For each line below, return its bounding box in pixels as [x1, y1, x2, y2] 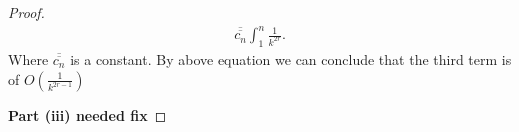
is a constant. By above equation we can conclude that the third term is [70, 48, 512, 69]
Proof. [8, 2, 45, 22]
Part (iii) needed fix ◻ [8, 104, 167, 125]
